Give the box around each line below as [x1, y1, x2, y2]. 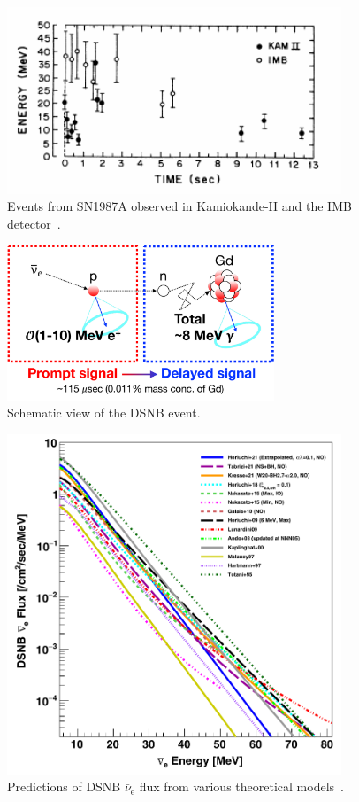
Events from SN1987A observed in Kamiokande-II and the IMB [7, 197, 352, 215]
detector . [7, 214, 61, 232]
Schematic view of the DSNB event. [7, 403, 201, 422]
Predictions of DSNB [7, 777, 121, 796]
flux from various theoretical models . [139, 777, 344, 796]
